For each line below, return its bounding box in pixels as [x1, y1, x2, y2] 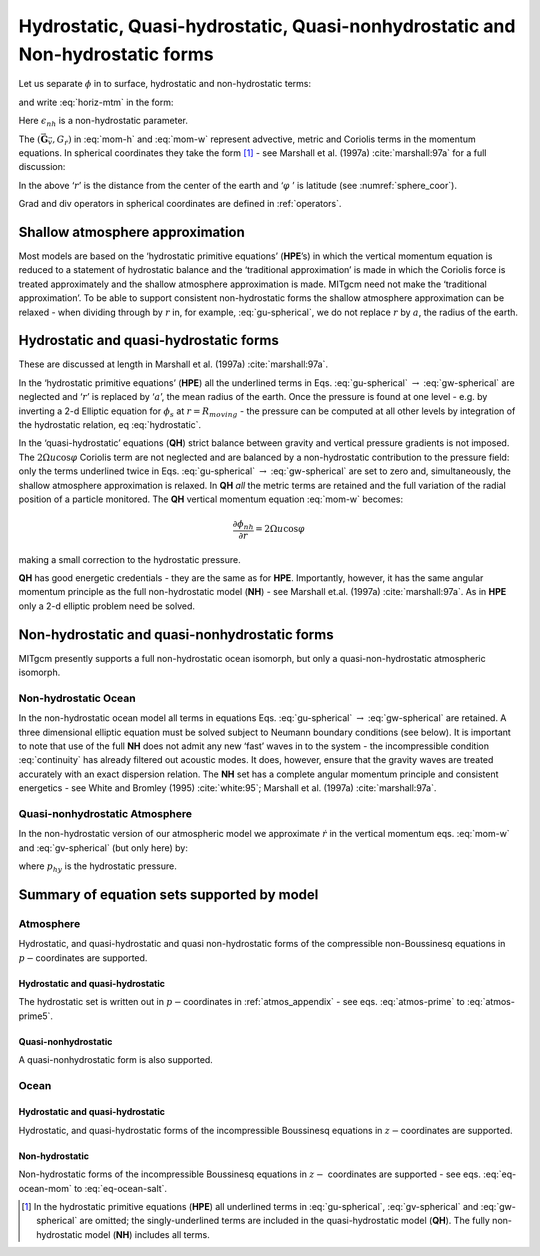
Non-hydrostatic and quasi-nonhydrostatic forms [18, 626, 334, 643]
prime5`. [18, 1010, 54, 1022]
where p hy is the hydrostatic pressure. [18, 860, 177, 874]
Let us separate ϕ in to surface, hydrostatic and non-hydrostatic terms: [18, 78, 312, 90]
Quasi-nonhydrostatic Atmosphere [18, 807, 192, 821]
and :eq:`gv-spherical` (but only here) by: [18, 841, 189, 854]
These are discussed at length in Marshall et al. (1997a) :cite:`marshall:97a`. [18, 358, 329, 370]
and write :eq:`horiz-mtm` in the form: [18, 96, 174, 108]
